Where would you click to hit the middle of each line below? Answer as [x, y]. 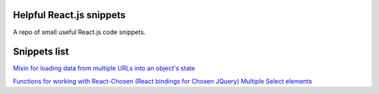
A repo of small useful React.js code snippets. [79, 32]
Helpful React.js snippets [69, 15]
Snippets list [41, 52]
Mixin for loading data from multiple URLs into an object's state [104, 68]
